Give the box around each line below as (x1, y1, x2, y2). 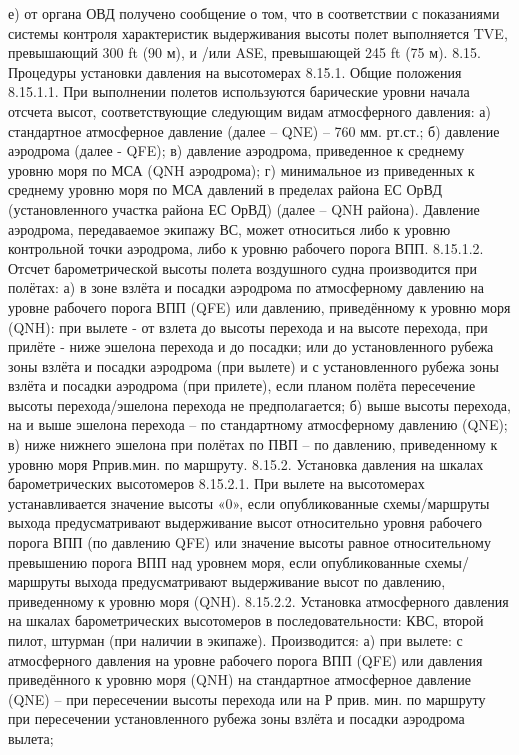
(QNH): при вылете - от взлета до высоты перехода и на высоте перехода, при (8, 316, 488, 337)
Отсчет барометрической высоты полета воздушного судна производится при (8, 257, 477, 278)
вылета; (8, 727, 54, 748)
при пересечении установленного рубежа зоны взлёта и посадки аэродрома (8, 708, 465, 729)
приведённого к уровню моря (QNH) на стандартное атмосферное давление (8, 669, 471, 690)
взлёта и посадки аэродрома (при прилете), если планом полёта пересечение (8, 375, 476, 396)
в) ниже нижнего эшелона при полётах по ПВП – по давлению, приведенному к (8, 434, 498, 455)
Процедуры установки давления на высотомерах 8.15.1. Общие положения (8, 61, 462, 82)
